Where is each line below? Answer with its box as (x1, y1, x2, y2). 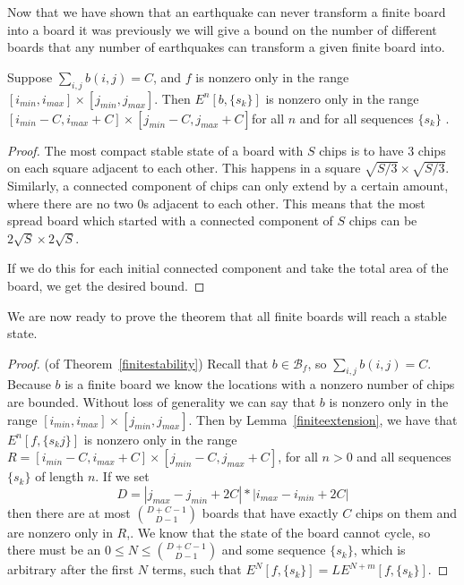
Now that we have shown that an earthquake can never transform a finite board (7, 3, 446, 21)
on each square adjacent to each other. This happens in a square (7, 158, 361, 177)
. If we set (95, 467, 150, 486)
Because (7, 375, 51, 394)
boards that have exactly (202, 503, 339, 521)
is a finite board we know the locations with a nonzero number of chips (64, 375, 455, 394)
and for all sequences (299, 108, 414, 127)
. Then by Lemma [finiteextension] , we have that (188, 410, 458, 428)
